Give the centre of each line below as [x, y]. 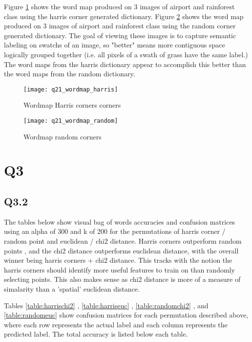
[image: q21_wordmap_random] [71, 121]
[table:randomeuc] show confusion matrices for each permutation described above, [126, 315]
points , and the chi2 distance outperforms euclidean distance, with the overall [121, 250]
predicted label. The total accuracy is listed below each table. [96, 334]
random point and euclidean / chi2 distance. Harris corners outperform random [123, 241]
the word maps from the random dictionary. [70, 74]
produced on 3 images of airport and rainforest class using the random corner [120, 26]
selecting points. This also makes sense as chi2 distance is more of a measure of [122, 279]
